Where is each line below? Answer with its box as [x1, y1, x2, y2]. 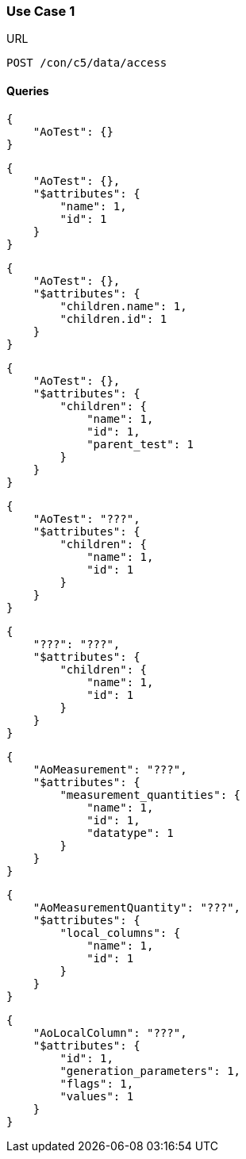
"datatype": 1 [86, 826, 174, 839]
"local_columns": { [60, 926, 181, 939]
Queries [6, 83, 49, 98]
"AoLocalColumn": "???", [33, 1026, 187, 1039]
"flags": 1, [60, 1076, 134, 1090]
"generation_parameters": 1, [60, 1064, 241, 1077]
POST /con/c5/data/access [6, 56, 167, 70]
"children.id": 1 [60, 312, 167, 325]
